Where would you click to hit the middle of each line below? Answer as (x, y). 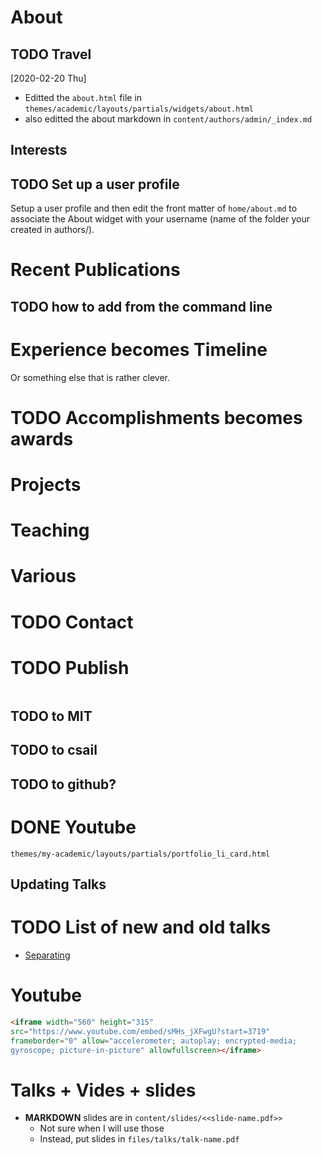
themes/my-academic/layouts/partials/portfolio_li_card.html (140, 854)
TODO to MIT (51, 716)
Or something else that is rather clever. (90, 377)
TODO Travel (51, 54)
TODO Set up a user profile (95, 184)
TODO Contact (72, 622)
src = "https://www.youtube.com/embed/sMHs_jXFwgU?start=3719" (140, 1031)
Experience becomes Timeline (139, 349)
